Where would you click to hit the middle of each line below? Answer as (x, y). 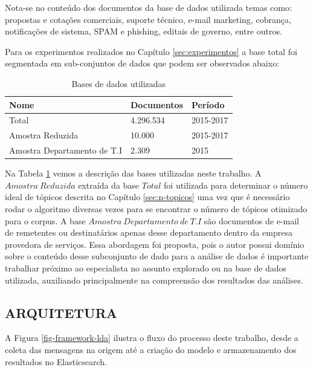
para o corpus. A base (45, 220)
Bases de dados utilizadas (119, 83)
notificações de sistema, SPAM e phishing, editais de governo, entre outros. (144, 31)
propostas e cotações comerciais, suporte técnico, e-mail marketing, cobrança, (148, 19)
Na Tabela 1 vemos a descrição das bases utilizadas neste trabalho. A (133, 173)
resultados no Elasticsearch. (56, 361)
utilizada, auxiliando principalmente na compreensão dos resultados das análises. (154, 280)
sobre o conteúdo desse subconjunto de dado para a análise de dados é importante (157, 256)
